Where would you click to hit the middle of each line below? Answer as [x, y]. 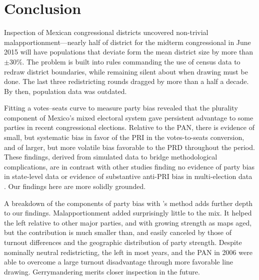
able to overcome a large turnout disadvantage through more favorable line [119, 262]
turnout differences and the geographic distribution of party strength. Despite [123, 242]
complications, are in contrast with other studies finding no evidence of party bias [129, 166]
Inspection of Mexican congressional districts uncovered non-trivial [106, 32]
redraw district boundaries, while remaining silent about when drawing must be [126, 71]
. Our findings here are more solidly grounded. [75, 186]
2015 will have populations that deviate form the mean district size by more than [129, 52]
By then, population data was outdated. [65, 91]
